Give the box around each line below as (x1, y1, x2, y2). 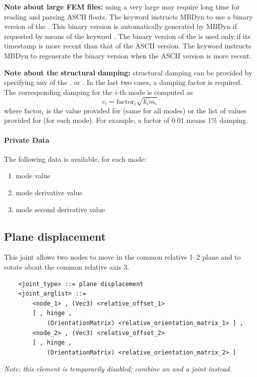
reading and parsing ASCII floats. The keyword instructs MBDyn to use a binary (4, 11, 253, 21)
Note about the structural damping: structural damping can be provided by (4, 67, 253, 77)
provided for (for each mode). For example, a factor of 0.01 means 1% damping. (4, 115, 248, 125)
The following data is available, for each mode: (4, 153, 147, 164)
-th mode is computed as (117, 86, 193, 97)
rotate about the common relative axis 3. (4, 262, 129, 272)
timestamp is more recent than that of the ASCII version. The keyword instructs (4, 40, 252, 51)
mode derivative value (15, 187, 83, 198)
